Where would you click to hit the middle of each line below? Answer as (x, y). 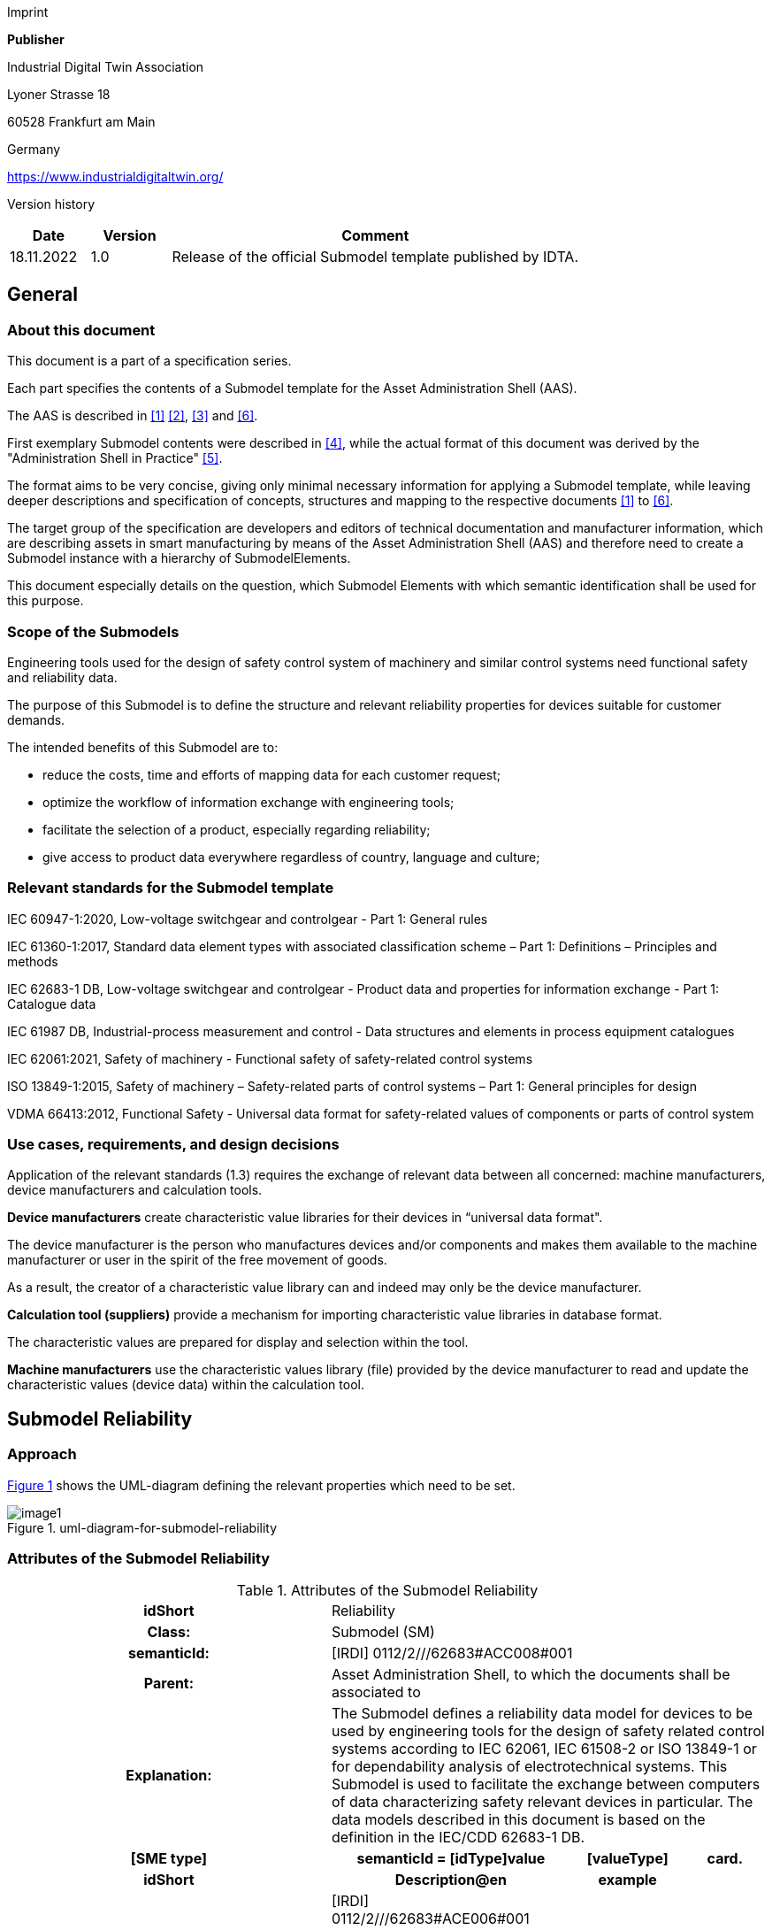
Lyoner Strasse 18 (59, 94)
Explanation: (169, 1776)
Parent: (169, 1684)
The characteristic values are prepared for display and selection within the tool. (238, 1342)
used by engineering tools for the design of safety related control (548, 1731)
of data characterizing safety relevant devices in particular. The (542, 1802)
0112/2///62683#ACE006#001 (430, 1919)
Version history (51, 204)
